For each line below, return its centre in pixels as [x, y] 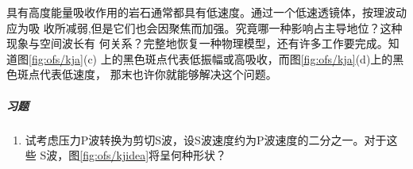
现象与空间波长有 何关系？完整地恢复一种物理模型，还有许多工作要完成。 [197, 43]
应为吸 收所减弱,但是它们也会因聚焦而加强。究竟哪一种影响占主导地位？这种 [205, 27]
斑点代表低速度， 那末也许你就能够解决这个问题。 [147, 74]
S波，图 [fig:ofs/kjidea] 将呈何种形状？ [133, 155]
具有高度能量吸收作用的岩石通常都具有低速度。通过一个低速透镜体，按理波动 [206, 12]
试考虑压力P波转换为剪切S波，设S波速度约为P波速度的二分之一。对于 [206, 139]
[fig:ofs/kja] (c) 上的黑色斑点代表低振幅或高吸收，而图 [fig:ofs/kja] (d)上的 [211, 58]
